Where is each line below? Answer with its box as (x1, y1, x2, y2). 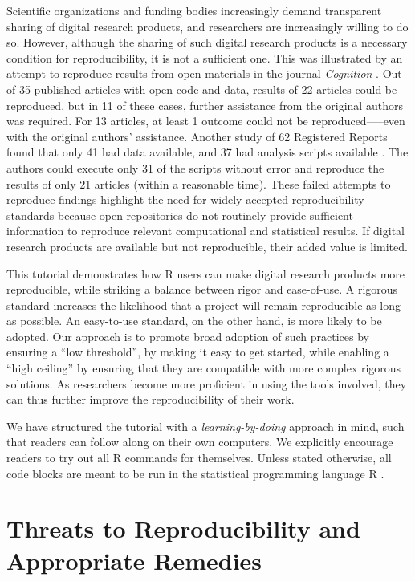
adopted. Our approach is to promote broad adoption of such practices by (6, 327, 369, 344)
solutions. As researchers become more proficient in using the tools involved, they (6, 375, 407, 392)
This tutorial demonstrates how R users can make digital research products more (6, 265, 405, 282)
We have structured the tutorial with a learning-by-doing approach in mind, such (6, 417, 405, 434)
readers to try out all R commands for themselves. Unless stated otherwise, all (6, 449, 392, 466)
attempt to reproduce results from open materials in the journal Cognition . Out (6, 65, 402, 82)
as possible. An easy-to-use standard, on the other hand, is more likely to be (6, 312, 382, 329)
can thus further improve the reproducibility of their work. (6, 391, 295, 408)
